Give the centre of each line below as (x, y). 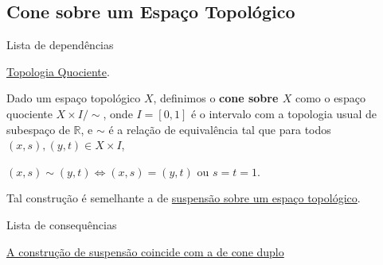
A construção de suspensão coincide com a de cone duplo (145, 251)
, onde (118, 113)
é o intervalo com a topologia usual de (283, 113)
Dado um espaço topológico (74, 98)
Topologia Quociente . (58, 71)
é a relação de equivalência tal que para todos (220, 129)
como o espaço (330, 98)
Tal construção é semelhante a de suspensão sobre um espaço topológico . (184, 198)
